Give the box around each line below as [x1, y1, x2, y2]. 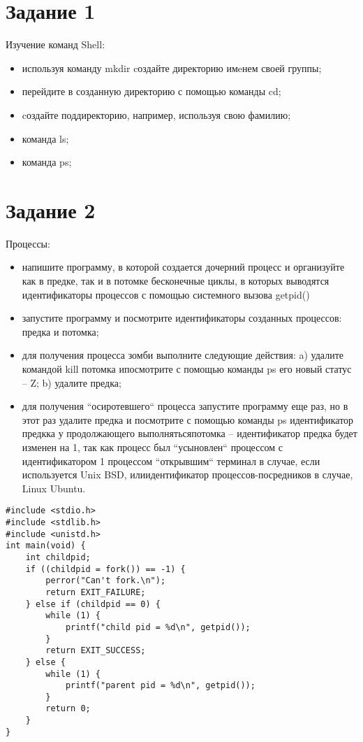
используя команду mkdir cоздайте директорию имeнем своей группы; [22, 60, 322, 75]
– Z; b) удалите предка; [22, 375, 121, 390]
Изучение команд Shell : [6, 37, 105, 52]
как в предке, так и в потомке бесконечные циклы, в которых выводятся [22, 273, 329, 287]
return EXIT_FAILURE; [45, 587, 146, 597]
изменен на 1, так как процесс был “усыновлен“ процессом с [22, 439, 283, 454]
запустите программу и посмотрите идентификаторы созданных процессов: [22, 311, 342, 325]
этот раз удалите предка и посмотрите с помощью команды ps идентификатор [22, 412, 354, 427]
